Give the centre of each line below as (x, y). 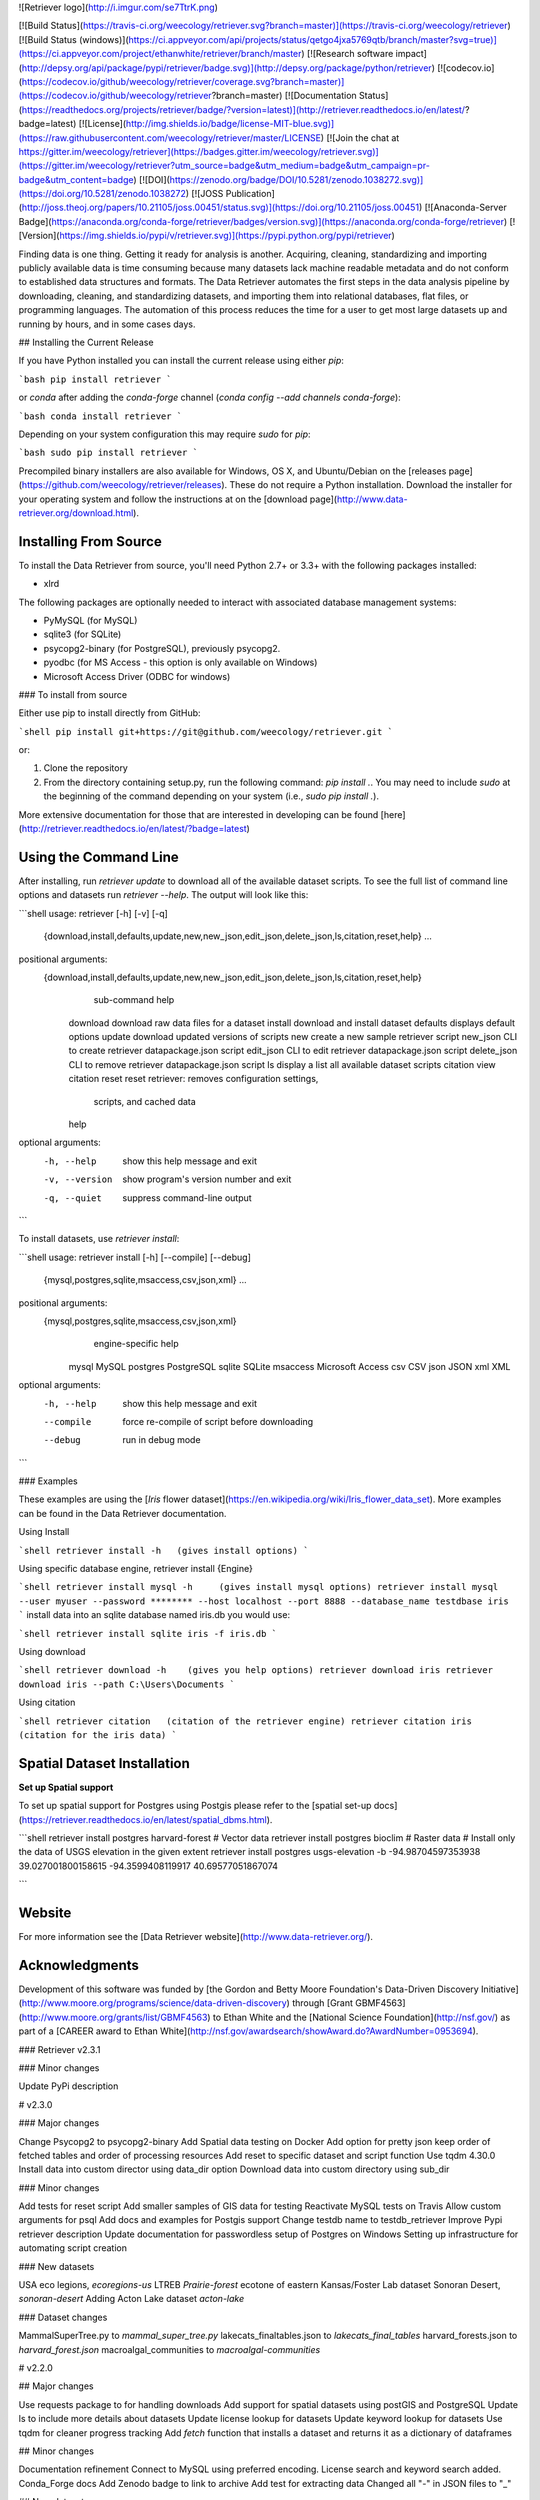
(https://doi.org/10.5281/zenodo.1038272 (102, 194)
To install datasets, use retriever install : (99, 1239)
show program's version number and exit (207, 1179)
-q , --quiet (72, 1198)
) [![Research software (347, 54)
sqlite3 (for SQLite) (82, 634)
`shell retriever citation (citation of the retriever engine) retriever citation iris (245, 1721)
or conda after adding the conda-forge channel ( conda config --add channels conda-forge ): (210, 397)
